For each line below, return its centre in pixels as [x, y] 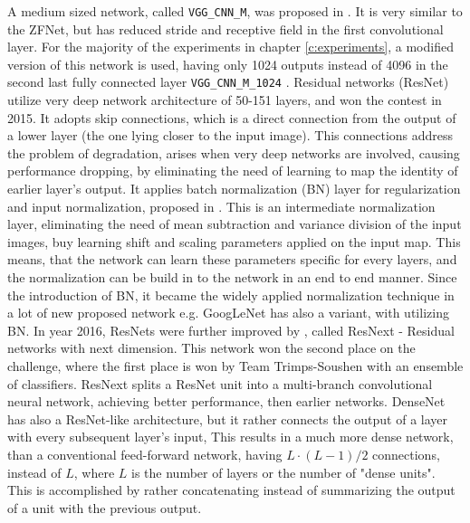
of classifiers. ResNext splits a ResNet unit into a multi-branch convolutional [220, 383]
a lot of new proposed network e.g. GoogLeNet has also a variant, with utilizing [228, 313]
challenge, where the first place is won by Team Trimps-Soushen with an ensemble [235, 366]
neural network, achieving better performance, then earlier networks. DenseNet [226, 401]
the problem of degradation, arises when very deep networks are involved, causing [234, 152]
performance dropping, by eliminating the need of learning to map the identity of [233, 171]
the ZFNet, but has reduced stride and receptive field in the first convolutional [225, 29]
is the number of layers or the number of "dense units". [283, 472]
